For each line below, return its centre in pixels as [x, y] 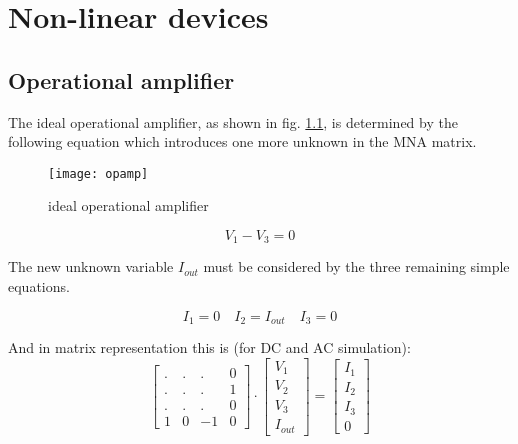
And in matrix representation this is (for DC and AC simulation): [209, 347]
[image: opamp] [98, 173]
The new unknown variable [91, 266]
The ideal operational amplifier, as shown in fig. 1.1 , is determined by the [233, 121]
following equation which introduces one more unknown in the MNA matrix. [242, 141]
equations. [39, 286]
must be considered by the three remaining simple [356, 266]
